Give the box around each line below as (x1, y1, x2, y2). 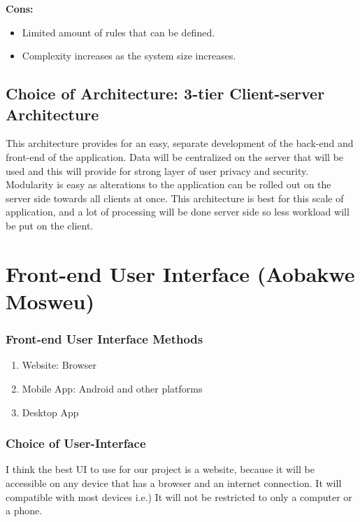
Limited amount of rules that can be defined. (22, 24, 215, 39)
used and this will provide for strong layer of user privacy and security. (6, 163, 309, 178)
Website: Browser (22, 358, 96, 372)
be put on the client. (6, 218, 94, 232)
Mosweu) (6, 286, 94, 315)
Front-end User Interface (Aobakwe (6, 259, 355, 288)
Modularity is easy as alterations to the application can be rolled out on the (6, 177, 331, 192)
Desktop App (22, 404, 79, 419)
